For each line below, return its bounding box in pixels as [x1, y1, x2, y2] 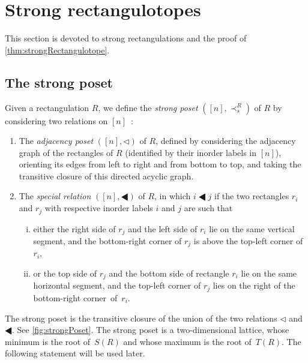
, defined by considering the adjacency [156, 134, 296, 147]
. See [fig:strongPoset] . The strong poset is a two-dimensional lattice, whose [12, 323, 289, 336]
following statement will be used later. [5, 347, 145, 359]
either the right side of [33, 222, 116, 235]
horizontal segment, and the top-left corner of [33, 279, 201, 292]
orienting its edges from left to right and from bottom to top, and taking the [19, 158, 301, 170]
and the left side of [128, 222, 198, 235]
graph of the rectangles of [19, 146, 113, 158]
